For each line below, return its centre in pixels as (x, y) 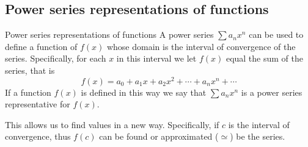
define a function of (41, 46)
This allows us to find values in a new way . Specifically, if (112, 124)
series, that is (30, 70)
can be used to (276, 34)
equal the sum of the (264, 58)
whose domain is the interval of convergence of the (201, 46)
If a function (28, 92)
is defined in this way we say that (144, 92)
